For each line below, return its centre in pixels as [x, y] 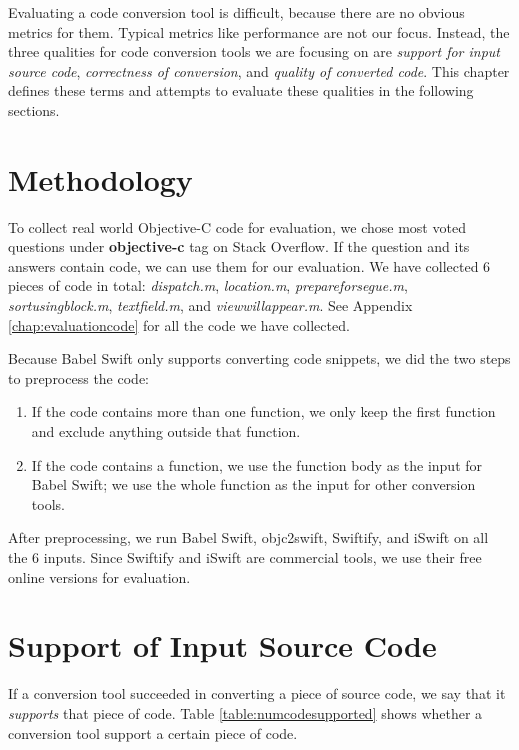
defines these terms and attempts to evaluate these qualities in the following [241, 90]
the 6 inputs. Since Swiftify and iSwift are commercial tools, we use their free [245, 557]
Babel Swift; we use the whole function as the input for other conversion [253, 484]
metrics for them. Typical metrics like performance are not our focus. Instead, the [259, 31]
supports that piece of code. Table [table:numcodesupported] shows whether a [245, 712]
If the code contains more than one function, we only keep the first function [263, 411]
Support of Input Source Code [222, 645]
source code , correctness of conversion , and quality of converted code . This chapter [259, 70]
